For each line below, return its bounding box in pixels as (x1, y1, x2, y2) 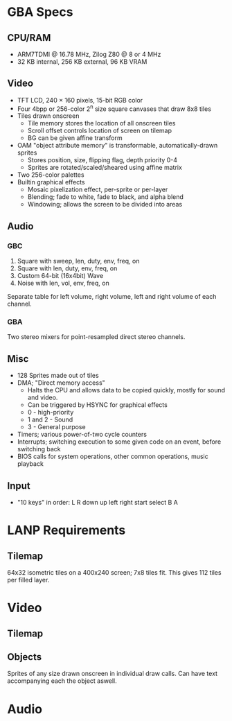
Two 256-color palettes (17, 171, 84, 179)
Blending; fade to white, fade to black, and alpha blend (27, 193, 184, 201)
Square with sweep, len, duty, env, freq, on (17, 257, 140, 266)
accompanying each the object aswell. (7, 677, 118, 685)
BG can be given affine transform (27, 134, 123, 142)
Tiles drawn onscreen (17, 112, 80, 120)
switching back (17, 445, 61, 453)
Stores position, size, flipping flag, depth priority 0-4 (27, 156, 178, 164)
